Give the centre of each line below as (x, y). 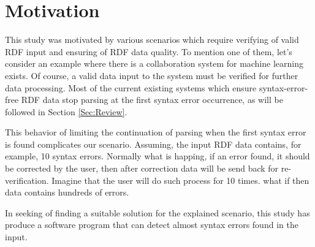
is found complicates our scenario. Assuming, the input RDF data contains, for (153, 144)
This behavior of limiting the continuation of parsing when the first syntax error (156, 132)
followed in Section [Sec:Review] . (66, 111)
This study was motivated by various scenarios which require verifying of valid (152, 40)
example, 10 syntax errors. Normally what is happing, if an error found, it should (157, 156)
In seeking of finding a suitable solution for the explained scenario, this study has (157, 212)
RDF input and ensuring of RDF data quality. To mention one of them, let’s (149, 51)
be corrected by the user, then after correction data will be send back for (142, 168)
